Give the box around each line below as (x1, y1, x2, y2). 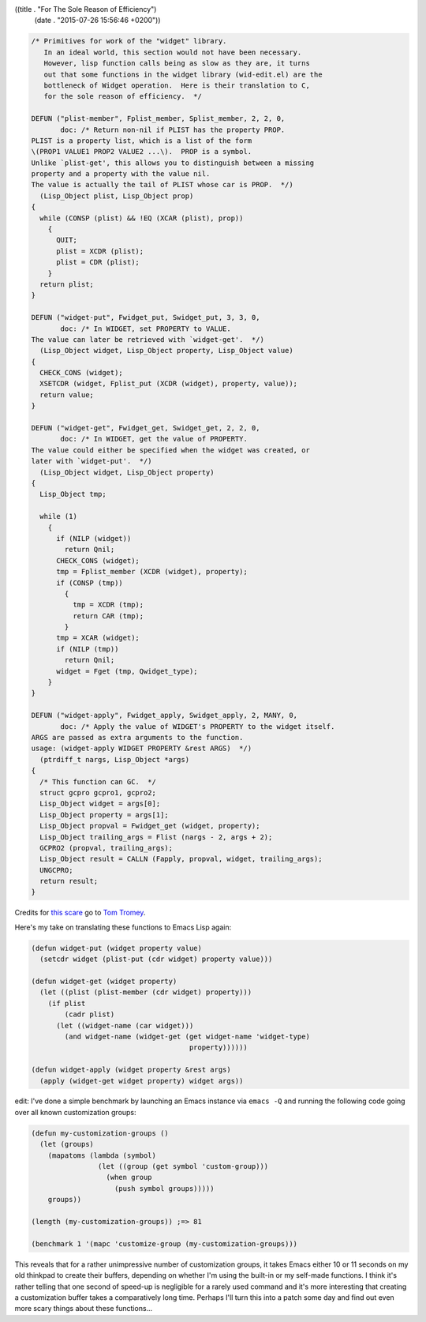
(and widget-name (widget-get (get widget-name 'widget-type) (64, 1031, 311, 1041)
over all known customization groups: (14, 1107, 137, 1117)
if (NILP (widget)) (56, 534, 132, 543)
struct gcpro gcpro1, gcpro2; (39, 788, 157, 797)
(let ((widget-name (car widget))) (56, 1021, 194, 1030)
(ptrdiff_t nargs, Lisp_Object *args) (39, 755, 189, 764)
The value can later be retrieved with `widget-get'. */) (31, 335, 264, 344)
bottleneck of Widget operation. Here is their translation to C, (43, 81, 311, 90)
